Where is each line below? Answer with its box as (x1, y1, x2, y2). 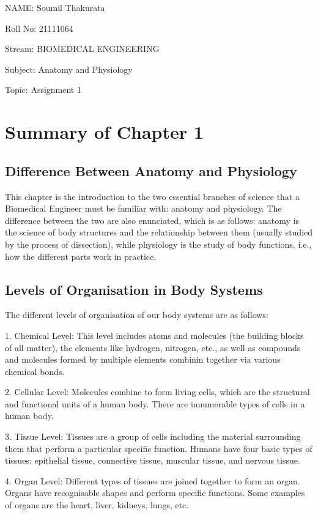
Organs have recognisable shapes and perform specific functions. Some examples (5, 486, 305, 499)
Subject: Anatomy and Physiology (5, 62, 133, 75)
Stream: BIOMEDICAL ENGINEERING (5, 42, 160, 55)
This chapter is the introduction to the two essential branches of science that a (5, 190, 300, 202)
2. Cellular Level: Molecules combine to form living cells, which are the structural (5, 385, 310, 398)
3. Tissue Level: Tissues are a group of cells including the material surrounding (5, 430, 301, 443)
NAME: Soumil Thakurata (5, 1, 105, 13)
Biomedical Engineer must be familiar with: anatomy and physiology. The (5, 202, 282, 215)
